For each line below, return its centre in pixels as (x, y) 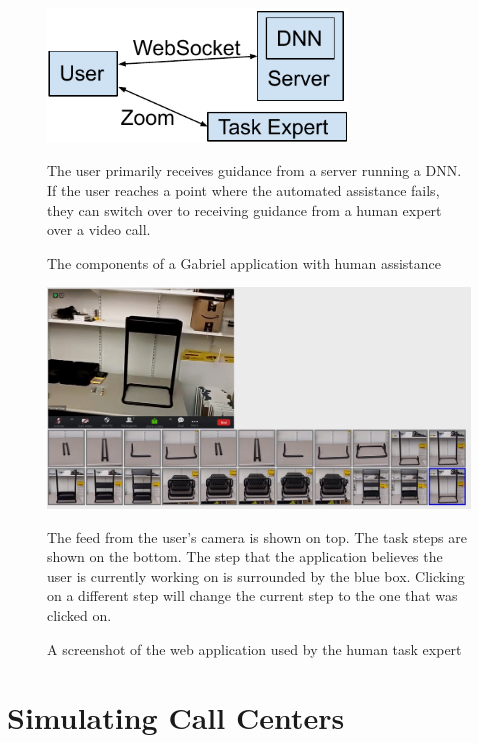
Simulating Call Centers (176, 717)
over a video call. (99, 229)
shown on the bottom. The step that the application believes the (245, 556)
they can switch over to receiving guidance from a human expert (244, 209)
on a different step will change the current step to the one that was (252, 595)
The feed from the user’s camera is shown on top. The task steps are (257, 536)
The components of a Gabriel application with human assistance (244, 262)
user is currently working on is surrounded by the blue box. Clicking (256, 575)
